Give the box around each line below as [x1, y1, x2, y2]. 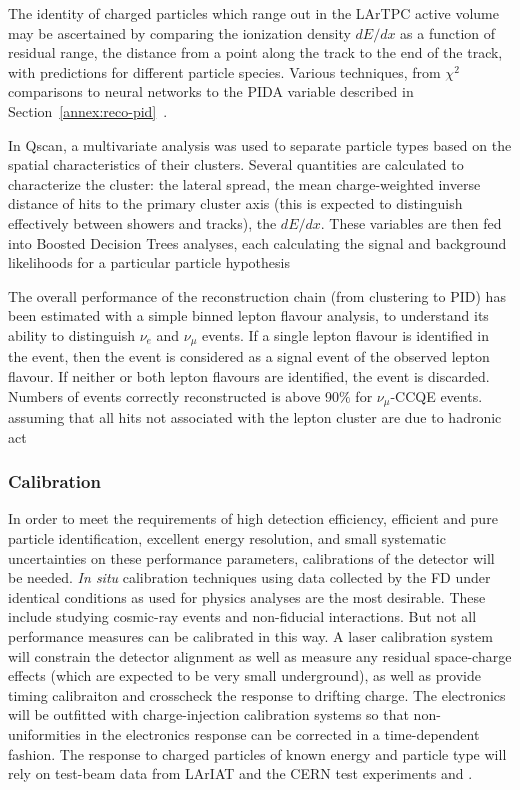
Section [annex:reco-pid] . [8, 100, 168, 121]
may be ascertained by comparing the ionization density [8, 22, 351, 43]
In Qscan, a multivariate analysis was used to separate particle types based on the [8, 134, 512, 155]
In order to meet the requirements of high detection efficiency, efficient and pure [8, 508, 498, 529]
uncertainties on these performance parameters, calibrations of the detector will [8, 547, 495, 568]
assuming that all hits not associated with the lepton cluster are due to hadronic [8, 407, 502, 427]
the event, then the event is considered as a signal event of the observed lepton [8, 346, 490, 367]
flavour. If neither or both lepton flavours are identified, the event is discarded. [8, 365, 490, 386]
